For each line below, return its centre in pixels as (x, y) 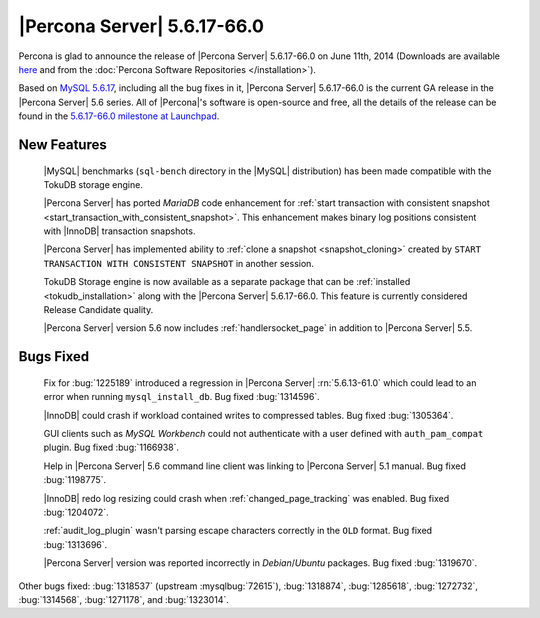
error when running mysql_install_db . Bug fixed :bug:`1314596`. (181, 397)
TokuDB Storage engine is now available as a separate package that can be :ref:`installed (227, 282)
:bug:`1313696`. (75, 544)
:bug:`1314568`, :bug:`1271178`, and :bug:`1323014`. (123, 599)
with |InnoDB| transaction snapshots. (119, 231)
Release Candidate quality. (98, 310)
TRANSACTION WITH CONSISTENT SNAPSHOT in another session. (179, 263)
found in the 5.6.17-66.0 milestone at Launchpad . (119, 116)
